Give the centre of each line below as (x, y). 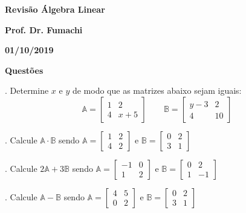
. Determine (27, 90)
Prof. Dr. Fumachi (44, 29)
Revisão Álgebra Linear (55, 9)
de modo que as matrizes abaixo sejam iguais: (157, 90)
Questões (24, 70)
